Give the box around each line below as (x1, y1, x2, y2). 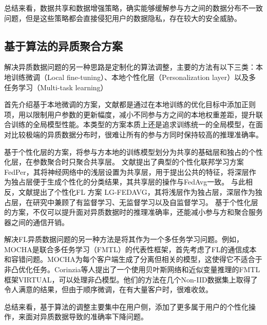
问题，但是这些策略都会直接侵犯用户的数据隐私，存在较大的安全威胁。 (4, 12, 241, 23)
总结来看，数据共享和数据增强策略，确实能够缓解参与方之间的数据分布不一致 (4, 3, 263, 13)
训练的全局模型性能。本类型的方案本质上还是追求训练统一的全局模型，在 (11, 119, 256, 130)
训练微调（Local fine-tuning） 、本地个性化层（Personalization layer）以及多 (11, 71, 256, 82)
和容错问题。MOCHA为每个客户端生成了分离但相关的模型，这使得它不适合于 (4, 254, 262, 265)
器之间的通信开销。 (4, 216, 69, 227)
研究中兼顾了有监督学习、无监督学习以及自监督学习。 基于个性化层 (32, 196, 258, 207)
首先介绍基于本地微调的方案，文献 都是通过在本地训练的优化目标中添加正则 (4, 99, 256, 110)
